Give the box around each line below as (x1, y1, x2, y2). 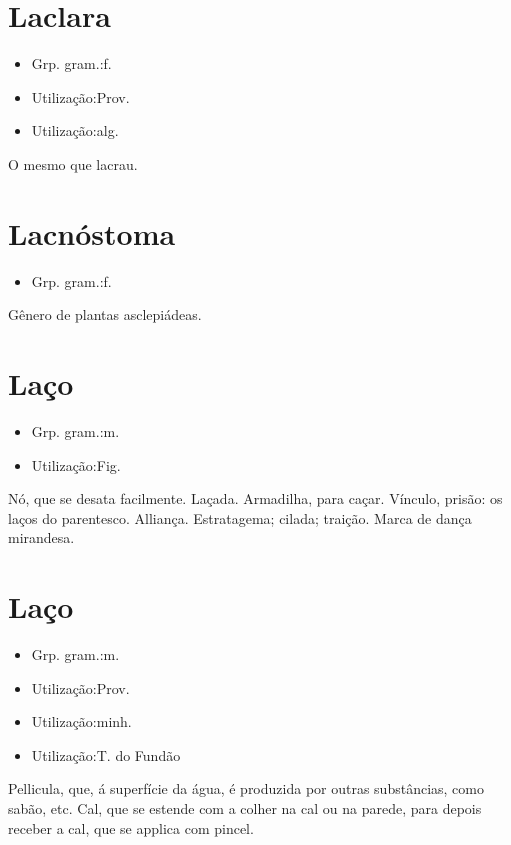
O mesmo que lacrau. (8, 153, 138, 174)
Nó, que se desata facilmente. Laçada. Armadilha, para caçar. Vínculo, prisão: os (8, 488, 503, 509)
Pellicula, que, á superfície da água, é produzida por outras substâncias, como (8, 778, 484, 799)
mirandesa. (8, 527, 75, 548)
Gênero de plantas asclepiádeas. (8, 304, 202, 325)
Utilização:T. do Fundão (31, 744, 181, 765)
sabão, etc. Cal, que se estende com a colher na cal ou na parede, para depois (8, 798, 482, 818)
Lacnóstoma (8, 212, 176, 253)
